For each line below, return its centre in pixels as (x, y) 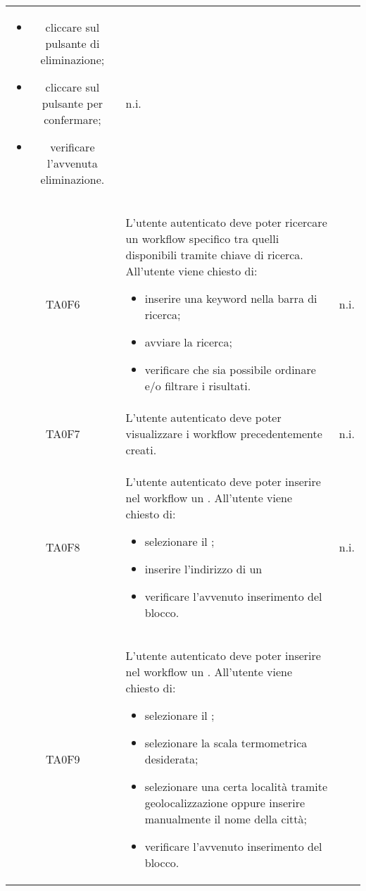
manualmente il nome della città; (226, 819)
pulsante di (72, 43)
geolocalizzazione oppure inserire (225, 803)
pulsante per (72, 103)
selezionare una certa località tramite (236, 786)
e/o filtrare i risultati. (198, 386)
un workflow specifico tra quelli (202, 238)
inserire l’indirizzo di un (203, 569)
